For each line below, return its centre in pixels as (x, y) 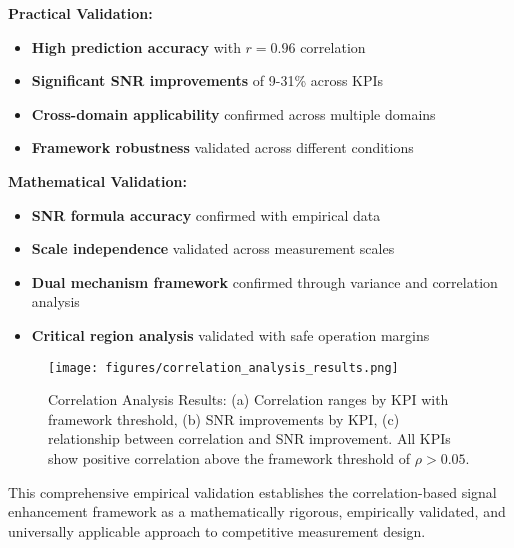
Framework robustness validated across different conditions (222, 147)
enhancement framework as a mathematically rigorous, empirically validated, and (257, 511)
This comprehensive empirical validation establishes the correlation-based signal (252, 491)
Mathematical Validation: (98, 180)
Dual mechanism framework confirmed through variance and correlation (264, 281)
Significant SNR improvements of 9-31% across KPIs (207, 80)
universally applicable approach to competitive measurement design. (217, 530)
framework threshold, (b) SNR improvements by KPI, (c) (224, 418)
